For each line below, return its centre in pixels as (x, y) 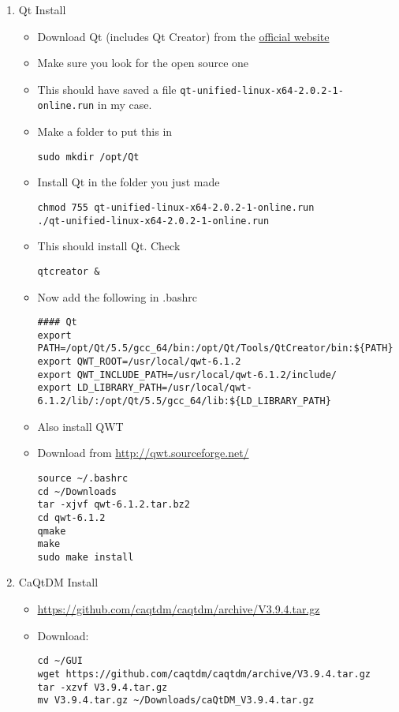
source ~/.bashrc (83, 478)
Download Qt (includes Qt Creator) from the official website (183, 36)
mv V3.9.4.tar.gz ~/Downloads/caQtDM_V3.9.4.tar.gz (176, 701)
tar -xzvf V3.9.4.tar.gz (103, 687)
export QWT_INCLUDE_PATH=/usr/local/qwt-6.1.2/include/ (187, 375)
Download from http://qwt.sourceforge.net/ (143, 453)
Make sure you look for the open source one (143, 63)
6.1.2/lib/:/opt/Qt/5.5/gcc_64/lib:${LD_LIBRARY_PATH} (184, 401)
